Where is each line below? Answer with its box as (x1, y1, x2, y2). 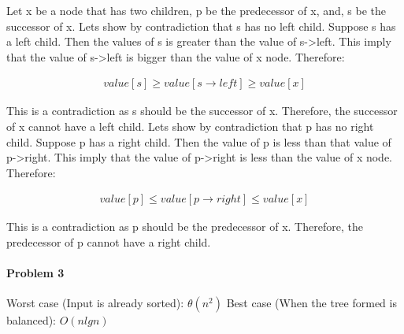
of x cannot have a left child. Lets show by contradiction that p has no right (6, 118, 374, 134)
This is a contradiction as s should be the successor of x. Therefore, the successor (6, 102, 398, 119)
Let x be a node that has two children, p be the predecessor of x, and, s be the (6, 2, 387, 18)
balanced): (6, 312, 57, 328)
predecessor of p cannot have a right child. (6, 234, 211, 250)
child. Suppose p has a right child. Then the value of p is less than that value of (6, 133, 391, 150)
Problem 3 (6, 265, 65, 281)
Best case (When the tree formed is (226, 295, 397, 311)
